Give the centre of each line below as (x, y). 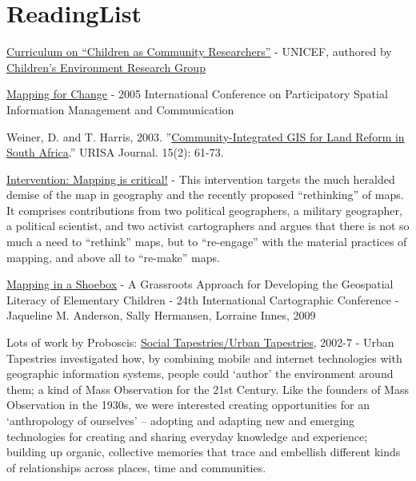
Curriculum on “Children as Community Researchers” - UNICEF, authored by (199, 52)
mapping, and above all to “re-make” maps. (113, 257)
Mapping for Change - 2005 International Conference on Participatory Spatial (197, 94)
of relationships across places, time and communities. (136, 467)
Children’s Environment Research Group (106, 67)
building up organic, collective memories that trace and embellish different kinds (204, 452)
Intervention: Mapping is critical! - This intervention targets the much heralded (201, 179)
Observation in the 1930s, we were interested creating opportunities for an (188, 405)
